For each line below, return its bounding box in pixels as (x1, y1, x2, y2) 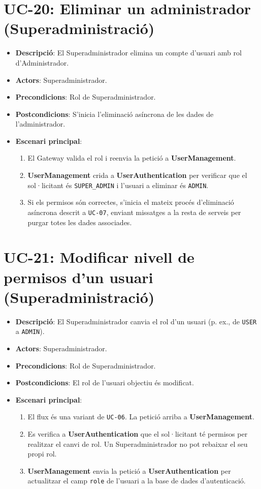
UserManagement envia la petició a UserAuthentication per (27, 465, 231, 476)
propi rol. (27, 448, 57, 459)
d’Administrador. (15, 57, 69, 68)
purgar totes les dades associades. (27, 217, 132, 227)
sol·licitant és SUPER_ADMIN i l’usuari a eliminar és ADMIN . (27, 179, 209, 190)
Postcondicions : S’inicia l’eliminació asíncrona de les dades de (15, 108, 214, 119)
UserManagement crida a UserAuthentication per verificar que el (27, 170, 247, 180)
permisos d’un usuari (4, 266, 153, 287)
